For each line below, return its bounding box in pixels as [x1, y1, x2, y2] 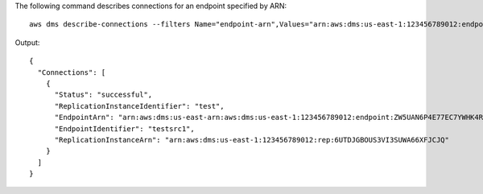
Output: [14, 37, 40, 47]
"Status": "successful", [54, 90, 153, 100]
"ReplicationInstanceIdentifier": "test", [54, 101, 225, 110]
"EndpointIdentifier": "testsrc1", [54, 124, 195, 133]
